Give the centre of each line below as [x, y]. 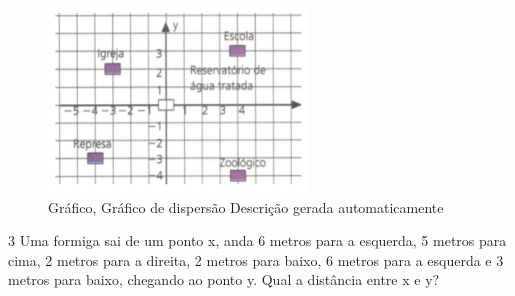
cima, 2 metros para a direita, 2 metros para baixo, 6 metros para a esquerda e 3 [256, 259]
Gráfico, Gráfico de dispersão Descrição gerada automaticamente [246, 206]
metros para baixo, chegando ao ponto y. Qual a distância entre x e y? [224, 279]
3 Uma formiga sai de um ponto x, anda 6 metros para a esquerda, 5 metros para [257, 240]
